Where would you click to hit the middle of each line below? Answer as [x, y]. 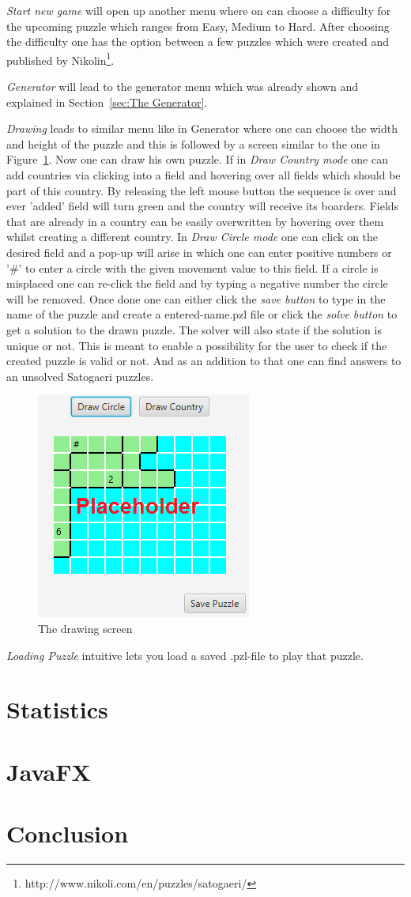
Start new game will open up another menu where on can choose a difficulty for [199, 10]
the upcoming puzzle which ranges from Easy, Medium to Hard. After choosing [198, 26]
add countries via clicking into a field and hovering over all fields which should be [204, 175]
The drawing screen [85, 628]
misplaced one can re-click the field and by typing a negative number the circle [197, 283]
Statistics [57, 709]
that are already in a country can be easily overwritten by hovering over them [195, 221]
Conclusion [68, 833]
